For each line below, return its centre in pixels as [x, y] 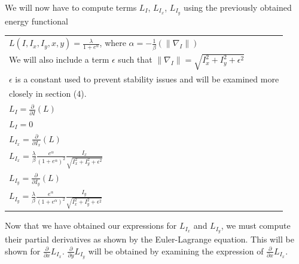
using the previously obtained [238, 7]
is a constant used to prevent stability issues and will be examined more [147, 79]
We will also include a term [59, 59]
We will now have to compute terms [71, 7]
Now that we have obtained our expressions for [91, 225]
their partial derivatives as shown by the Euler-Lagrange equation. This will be [149, 239]
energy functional [36, 21]
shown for [23, 251]
